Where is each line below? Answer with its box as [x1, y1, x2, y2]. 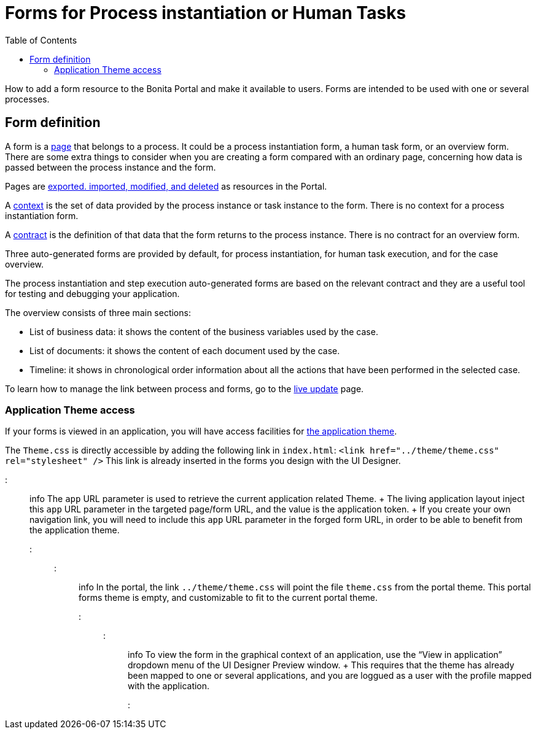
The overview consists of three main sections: [5, 307, 191, 318]
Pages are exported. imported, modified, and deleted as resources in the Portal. [5, 180, 327, 191]
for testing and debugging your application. [5, 288, 180, 299]
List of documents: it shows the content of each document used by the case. [29, 345, 340, 356]
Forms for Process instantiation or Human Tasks [5, 2, 406, 23]
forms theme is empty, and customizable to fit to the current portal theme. [79, 592, 378, 603]
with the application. [128, 681, 210, 692]
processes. [5, 93, 50, 104]
